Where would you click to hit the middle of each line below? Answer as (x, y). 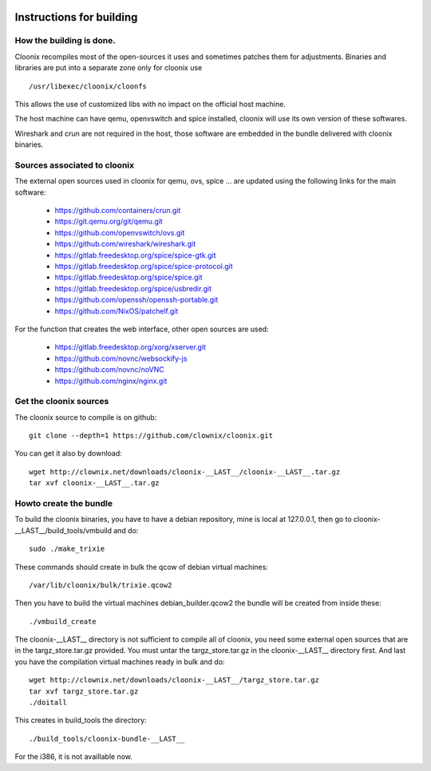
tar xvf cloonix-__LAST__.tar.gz (94, 483)
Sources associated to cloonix (75, 165)
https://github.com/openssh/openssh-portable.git (136, 300)
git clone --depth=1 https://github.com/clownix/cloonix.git (151, 436)
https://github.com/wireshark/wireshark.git (125, 244)
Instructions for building (76, 17)
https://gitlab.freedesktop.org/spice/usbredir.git (133, 288)
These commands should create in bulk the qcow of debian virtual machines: (142, 567)
